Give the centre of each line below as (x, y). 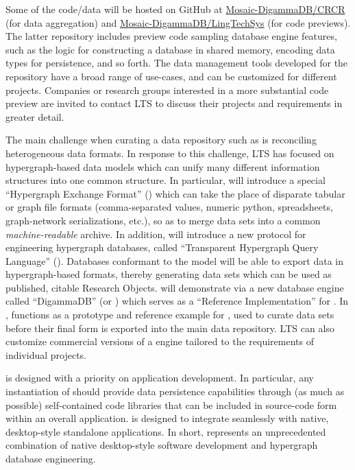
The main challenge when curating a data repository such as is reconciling (161, 140)
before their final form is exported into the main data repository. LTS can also (170, 328)
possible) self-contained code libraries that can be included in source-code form (171, 404)
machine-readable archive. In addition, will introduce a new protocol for (156, 234)
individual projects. (46, 354)
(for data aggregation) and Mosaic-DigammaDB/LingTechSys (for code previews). (178, 22)
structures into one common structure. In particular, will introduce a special (166, 180)
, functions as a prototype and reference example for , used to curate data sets (170, 315)
